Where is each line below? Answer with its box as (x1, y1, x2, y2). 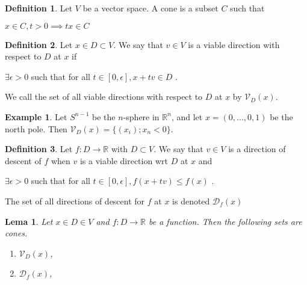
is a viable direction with (188, 38, 280, 51)
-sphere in (123, 110, 160, 123)
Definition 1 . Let (5, 2, 73, 14)
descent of (5, 154, 42, 167)
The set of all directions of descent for (5, 194, 145, 207)
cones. (5, 227, 28, 239)
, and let (171, 110, 203, 123)
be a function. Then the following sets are (149, 215, 302, 227)
